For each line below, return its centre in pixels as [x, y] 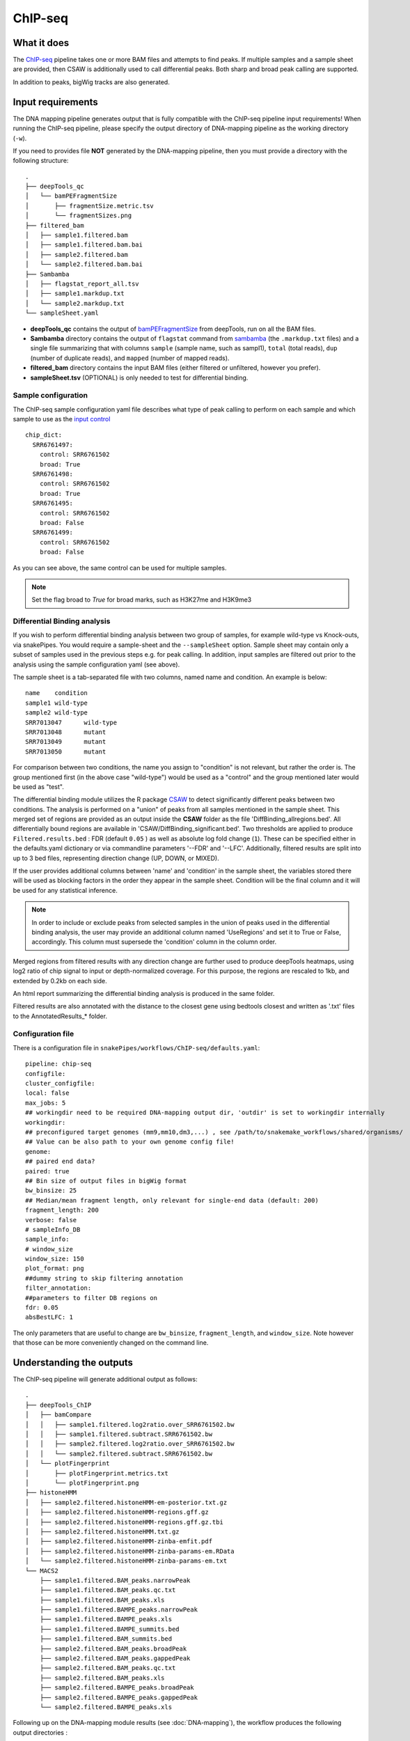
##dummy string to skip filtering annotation [104, 1278]
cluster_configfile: [60, 1084]
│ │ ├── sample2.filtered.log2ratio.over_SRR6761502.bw [130, 1444]
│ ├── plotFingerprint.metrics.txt [97, 1473]
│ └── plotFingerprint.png [82, 1483]
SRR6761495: [53, 503]
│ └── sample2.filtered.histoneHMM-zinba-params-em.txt [126, 1561]
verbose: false [51, 1220]
